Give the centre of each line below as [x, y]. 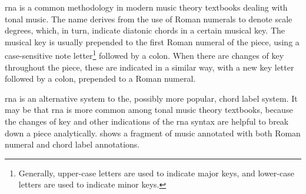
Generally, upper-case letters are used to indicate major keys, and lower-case [156, 173]
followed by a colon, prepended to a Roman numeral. [100, 78]
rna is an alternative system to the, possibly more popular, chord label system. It [151, 98]
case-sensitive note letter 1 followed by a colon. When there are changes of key [144, 55]
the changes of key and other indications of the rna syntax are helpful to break [147, 121]
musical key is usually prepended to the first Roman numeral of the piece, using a [152, 41]
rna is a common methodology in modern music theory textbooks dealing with [146, 7]
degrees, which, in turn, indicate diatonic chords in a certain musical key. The [145, 30]
